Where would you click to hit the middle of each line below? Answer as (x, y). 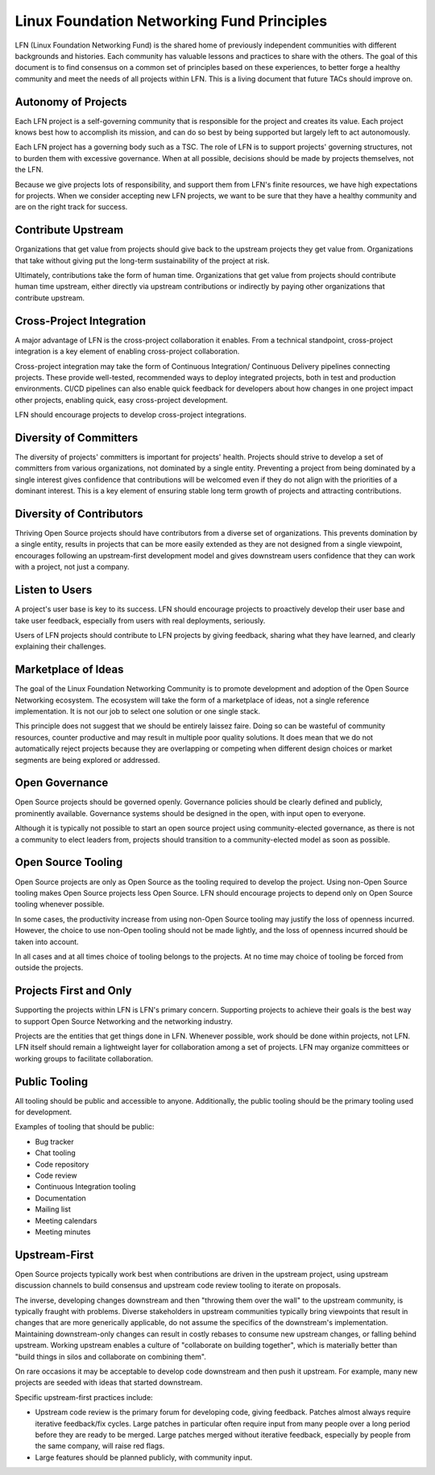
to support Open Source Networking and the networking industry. (124, 1021)
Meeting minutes (63, 1232)
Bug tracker (54, 1141)
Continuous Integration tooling (85, 1187)
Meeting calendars (66, 1220)
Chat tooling (55, 1153)
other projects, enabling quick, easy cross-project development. (122, 400)
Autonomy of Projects (71, 102)
